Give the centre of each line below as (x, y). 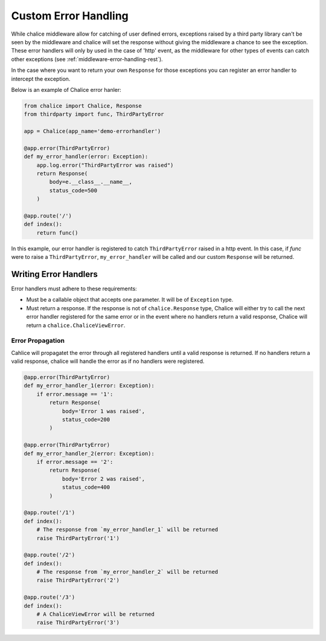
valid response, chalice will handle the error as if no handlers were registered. (108, 361)
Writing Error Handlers (54, 274)
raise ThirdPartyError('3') (78, 623)
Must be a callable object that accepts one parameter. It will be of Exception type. (130, 300)
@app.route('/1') (50, 513)
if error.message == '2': (75, 462)
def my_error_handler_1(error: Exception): (89, 386)
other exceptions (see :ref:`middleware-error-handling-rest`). (87, 59)
